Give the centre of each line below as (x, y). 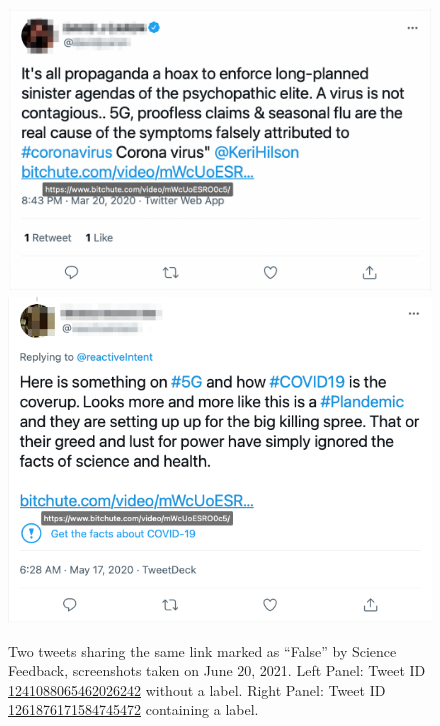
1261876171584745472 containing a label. (133, 709)
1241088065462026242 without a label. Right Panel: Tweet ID (197, 689)
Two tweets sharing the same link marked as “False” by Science (202, 650)
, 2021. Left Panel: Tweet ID (338, 670)
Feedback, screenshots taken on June (120, 670)
